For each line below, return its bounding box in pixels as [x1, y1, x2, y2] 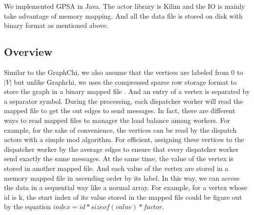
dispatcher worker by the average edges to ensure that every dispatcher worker [4, 143, 239, 154]
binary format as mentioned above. [4, 20, 108, 30]
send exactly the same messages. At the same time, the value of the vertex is [4, 153, 233, 164]
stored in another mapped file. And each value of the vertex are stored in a [4, 163, 229, 173]
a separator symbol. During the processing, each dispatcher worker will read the [4, 96, 243, 106]
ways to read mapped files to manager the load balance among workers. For [4, 115, 230, 125]
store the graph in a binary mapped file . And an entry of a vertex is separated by [4, 86, 250, 96]
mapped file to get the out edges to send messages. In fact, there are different [4, 105, 235, 116]
